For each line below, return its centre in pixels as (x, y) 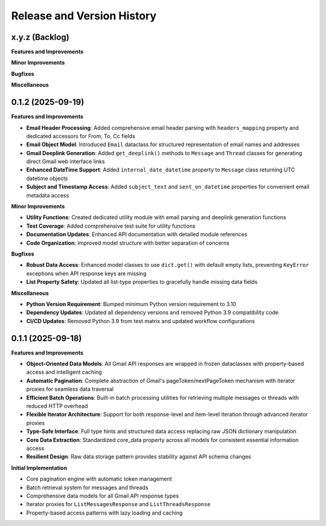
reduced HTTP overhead (57, 406)
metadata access (48, 195)
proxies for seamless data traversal (70, 389)
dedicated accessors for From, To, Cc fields (81, 136)
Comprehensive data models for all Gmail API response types (103, 496)
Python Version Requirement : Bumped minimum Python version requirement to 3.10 (131, 304)
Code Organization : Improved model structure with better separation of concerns (128, 243)
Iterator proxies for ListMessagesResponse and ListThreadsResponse (118, 504)
